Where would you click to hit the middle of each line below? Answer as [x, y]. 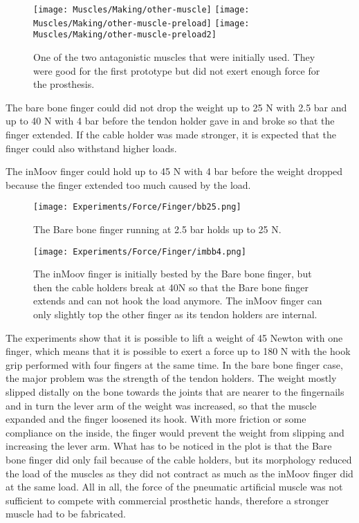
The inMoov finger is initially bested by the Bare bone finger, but [173, 274]
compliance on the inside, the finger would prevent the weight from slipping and [175, 432]
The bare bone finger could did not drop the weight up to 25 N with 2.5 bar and [176, 107]
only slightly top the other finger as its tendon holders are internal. [175, 314]
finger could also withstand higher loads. [91, 148]
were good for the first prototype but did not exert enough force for [177, 70]
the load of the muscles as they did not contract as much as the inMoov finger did [179, 473]
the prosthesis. [64, 84]
